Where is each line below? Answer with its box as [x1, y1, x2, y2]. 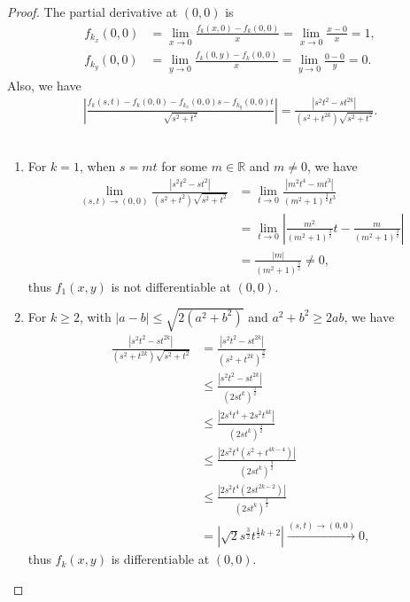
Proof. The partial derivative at [7, 3, 178, 20]
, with [79, 307, 112, 325]
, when [79, 157, 116, 176]
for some [161, 157, 208, 176]
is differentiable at [111, 550, 210, 568]
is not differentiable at [111, 277, 231, 295]
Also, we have [7, 75, 81, 94]
